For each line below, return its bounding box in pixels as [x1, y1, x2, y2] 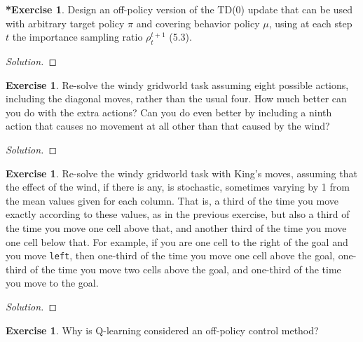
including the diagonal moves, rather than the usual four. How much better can [6, 91, 347, 106]
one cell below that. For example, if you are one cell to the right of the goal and [6, 234, 348, 249]
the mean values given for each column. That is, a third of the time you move [6, 193, 339, 207]
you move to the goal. [6, 275, 99, 290]
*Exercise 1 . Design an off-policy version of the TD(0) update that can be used [6, 2, 353, 16]
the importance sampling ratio [12, 29, 143, 44]
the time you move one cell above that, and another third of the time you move [6, 220, 347, 235]
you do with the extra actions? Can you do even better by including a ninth [6, 104, 332, 119]
